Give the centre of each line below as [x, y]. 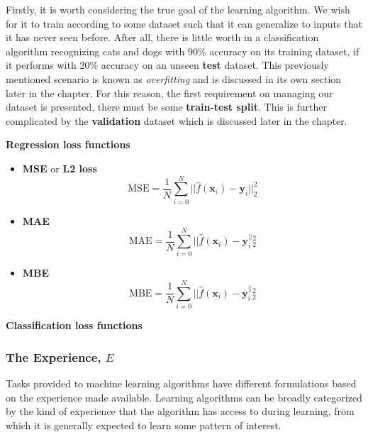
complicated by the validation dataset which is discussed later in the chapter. [177, 120]
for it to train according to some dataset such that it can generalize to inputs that [184, 23]
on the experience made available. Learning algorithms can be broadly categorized [184, 397]
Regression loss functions [68, 144]
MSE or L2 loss [60, 168]
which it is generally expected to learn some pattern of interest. [144, 425]
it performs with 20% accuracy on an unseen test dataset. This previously [167, 65]
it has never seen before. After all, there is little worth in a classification [162, 37]
